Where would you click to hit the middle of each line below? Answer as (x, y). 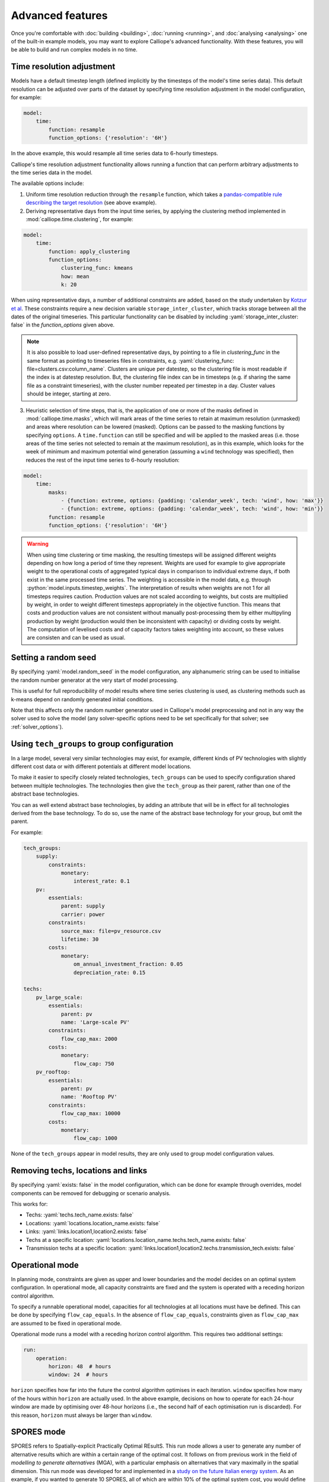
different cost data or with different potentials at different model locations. (101, 766)
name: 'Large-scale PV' (95, 1022)
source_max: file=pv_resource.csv (111, 931)
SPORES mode (38, 1432)
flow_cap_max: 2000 (89, 1039)
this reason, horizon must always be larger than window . (82, 1415)
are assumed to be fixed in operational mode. (66, 1323)
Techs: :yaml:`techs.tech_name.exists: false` (80, 1215)
